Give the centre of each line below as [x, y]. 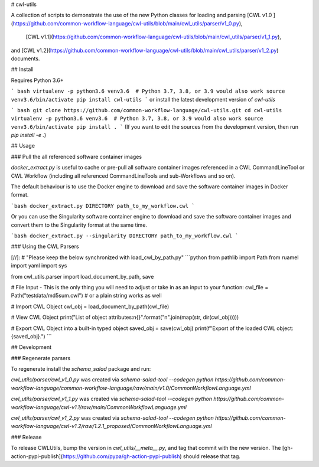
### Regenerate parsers [41, 358]
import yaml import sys [39, 266]
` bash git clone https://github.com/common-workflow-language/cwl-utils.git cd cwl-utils [147, 110]
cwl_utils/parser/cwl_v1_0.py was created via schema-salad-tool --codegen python [112, 380]
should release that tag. [212, 456]
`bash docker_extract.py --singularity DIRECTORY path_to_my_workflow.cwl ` [125, 236]
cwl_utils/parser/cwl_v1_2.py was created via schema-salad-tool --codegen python [112, 418]
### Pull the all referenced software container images [76, 156]
